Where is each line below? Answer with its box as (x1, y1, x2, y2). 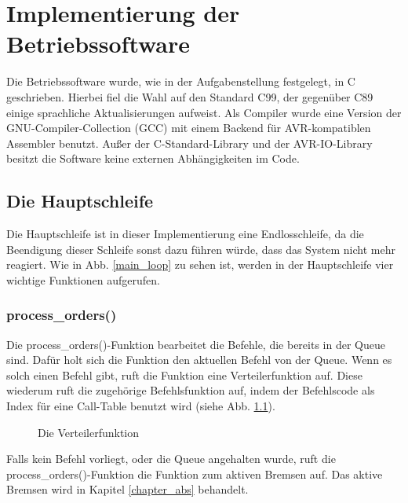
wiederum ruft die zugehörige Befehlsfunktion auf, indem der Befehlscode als (6, 382, 375, 398)
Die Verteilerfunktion (38, 424, 140, 440)
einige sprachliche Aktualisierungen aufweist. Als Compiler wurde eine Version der (6, 104, 402, 120)
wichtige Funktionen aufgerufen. (6, 271, 160, 288)
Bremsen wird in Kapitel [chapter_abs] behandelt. (6, 481, 249, 497)
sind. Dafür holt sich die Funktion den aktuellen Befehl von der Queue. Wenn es (6, 351, 392, 368)
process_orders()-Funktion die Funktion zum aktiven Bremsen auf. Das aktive (6, 465, 383, 482)
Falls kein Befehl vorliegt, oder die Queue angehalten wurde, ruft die (6, 450, 336, 467)
